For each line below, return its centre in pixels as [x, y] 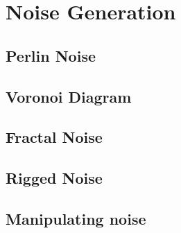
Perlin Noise [51, 55]
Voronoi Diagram [69, 96]
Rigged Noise [54, 178]
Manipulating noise [76, 218]
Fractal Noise [54, 137]
